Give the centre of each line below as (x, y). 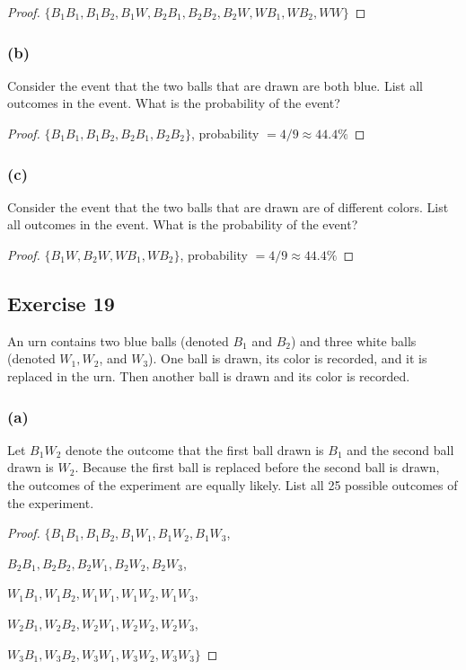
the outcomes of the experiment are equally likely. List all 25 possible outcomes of (233, 484)
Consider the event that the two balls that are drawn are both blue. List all (215, 85)
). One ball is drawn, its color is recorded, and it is (288, 358)
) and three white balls (354, 340)
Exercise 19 (61, 303)
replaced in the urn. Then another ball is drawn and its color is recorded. (209, 375)
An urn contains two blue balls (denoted (118, 340)
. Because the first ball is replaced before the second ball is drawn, (257, 467)
